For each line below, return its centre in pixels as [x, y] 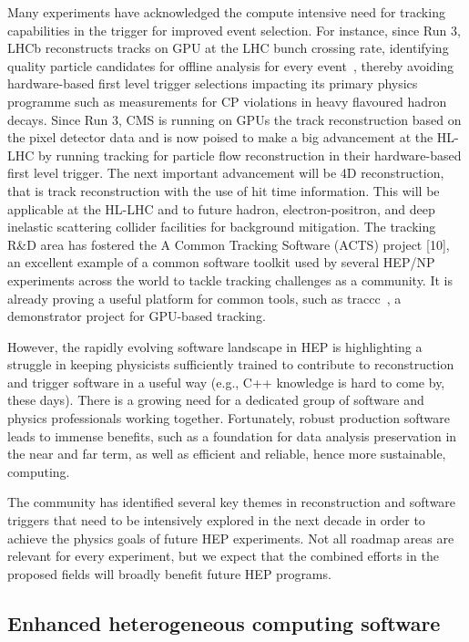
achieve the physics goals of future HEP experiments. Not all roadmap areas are [231, 538]
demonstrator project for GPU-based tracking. [137, 316]
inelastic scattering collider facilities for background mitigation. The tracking [222, 227]
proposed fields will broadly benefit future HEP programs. [169, 573]
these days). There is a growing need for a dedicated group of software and [216, 400]
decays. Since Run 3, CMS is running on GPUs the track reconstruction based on [234, 119]
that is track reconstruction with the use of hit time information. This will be [224, 190]
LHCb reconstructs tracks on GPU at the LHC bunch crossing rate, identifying [228, 48]
